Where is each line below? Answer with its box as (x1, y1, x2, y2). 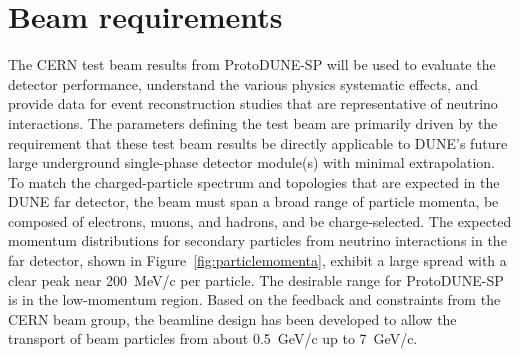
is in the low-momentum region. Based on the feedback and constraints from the (8, 289, 501, 310)
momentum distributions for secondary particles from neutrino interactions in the (8, 230, 507, 251)
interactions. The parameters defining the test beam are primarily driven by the (8, 112, 498, 133)
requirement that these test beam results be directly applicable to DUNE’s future (8, 132, 508, 153)
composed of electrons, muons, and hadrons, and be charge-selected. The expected (8, 210, 512, 231)
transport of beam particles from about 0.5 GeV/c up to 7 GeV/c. (8, 328, 418, 349)
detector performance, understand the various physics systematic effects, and (8, 73, 479, 94)
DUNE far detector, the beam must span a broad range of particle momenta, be (8, 191, 499, 212)
